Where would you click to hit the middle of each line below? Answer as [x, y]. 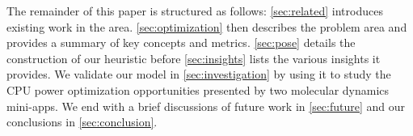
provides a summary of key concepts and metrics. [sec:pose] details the [181, 42]
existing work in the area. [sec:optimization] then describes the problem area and [207, 26]
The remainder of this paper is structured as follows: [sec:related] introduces [195, 11]
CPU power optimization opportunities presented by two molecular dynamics [198, 89]
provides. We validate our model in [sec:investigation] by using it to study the [199, 74]
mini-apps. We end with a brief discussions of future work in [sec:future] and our [206, 106]
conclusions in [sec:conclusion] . [82, 122]
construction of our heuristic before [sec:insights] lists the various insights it [194, 58]
